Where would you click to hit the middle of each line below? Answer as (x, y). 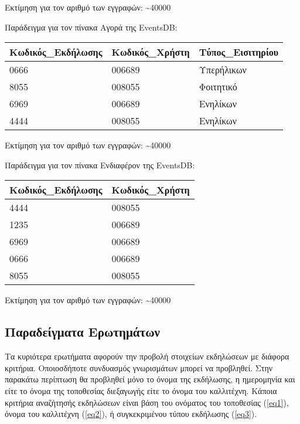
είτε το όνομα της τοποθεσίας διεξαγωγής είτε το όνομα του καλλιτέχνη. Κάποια (141, 390)
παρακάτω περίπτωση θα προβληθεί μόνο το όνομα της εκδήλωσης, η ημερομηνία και (150, 379)
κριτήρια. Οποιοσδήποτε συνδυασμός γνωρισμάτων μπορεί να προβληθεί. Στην (139, 367)
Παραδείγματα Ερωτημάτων (82, 332)
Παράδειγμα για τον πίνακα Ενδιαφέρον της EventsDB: (100, 164)
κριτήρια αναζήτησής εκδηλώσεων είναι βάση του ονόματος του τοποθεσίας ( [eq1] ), (147, 402)
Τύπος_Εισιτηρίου (239, 52)
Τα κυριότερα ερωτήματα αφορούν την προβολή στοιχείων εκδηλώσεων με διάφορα (147, 356)
